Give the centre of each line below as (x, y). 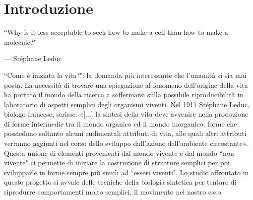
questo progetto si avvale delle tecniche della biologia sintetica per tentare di (120, 182)
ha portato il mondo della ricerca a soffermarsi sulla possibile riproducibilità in (124, 95)
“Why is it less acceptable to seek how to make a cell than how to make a (116, 32)
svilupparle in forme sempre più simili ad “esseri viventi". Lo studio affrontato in (126, 172)
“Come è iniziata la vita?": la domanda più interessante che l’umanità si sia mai (125, 75)
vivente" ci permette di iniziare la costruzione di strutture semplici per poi (117, 163)
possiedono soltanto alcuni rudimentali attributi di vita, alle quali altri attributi (125, 133)
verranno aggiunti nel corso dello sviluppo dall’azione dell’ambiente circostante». (126, 143)
